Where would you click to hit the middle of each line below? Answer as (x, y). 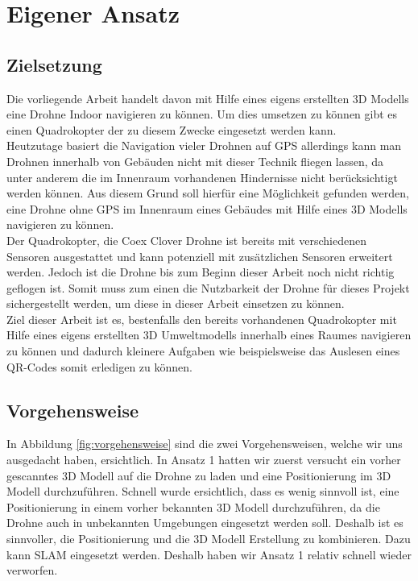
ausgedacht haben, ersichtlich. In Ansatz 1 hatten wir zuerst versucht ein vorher (204, 460)
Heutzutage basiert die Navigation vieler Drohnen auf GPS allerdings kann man (204, 145)
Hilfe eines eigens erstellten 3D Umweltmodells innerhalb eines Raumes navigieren (209, 335)
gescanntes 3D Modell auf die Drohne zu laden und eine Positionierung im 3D (199, 475)
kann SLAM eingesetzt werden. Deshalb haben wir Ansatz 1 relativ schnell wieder (209, 554)
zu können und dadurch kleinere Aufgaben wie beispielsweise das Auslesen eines (203, 351)
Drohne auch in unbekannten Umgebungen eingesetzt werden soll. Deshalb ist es (205, 523)
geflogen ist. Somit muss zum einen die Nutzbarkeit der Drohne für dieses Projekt (208, 287)
